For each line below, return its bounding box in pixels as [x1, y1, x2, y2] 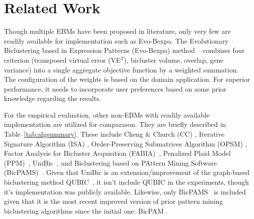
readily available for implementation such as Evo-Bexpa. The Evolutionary [4, 35, 229, 46]
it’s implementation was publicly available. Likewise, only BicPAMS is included [4, 186, 246, 196]
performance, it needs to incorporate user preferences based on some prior [4, 83, 226, 94]
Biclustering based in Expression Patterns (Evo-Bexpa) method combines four [4, 45, 245, 55]
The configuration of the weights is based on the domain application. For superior [4, 74, 250, 84]
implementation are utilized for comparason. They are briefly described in [4, 119, 226, 129]
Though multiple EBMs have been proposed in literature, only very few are [4, 26, 231, 36]
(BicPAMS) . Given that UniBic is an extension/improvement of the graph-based [4, 167, 250, 177]
